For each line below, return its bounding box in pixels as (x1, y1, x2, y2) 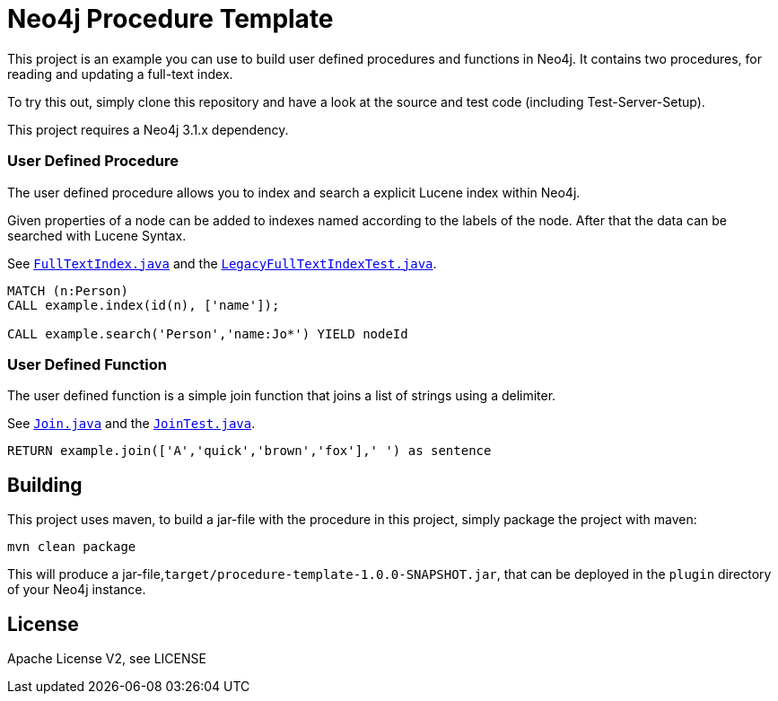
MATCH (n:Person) (7, 283, 128, 298)
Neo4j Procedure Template (7, 4, 334, 34)
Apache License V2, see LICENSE (7, 650, 206, 666)
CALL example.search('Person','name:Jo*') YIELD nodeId (7, 326, 408, 341)
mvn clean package (7, 539, 136, 555)
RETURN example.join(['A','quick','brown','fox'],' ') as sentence (7, 443, 492, 459)
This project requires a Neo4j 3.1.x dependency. (7, 121, 289, 137)
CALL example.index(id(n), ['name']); (7, 297, 280, 312)
